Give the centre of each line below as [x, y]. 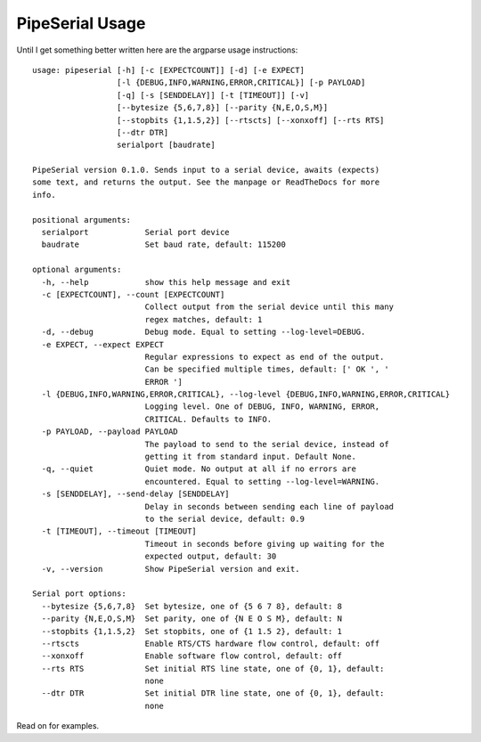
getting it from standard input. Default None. [250, 457]
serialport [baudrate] [166, 145]
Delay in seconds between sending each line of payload [269, 506]
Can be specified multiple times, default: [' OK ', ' [267, 369]
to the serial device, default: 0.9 [224, 519]
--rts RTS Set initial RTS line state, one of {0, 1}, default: [213, 669]
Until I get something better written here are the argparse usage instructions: [157, 50]
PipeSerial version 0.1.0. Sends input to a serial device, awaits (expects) [206, 170]
